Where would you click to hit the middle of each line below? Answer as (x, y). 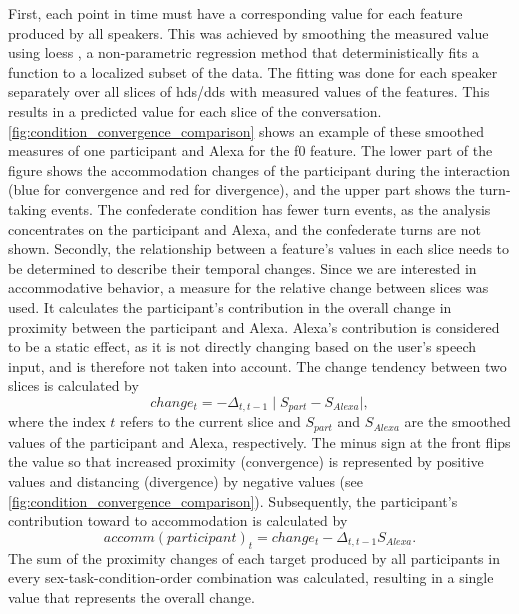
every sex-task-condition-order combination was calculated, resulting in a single (251, 577)
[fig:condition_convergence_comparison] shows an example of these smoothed (246, 130)
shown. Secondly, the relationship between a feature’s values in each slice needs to (259, 248)
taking (27, 208)
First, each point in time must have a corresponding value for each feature (235, 13)
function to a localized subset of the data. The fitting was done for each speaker (253, 71)
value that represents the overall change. (131, 596)
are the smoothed (457, 421)
